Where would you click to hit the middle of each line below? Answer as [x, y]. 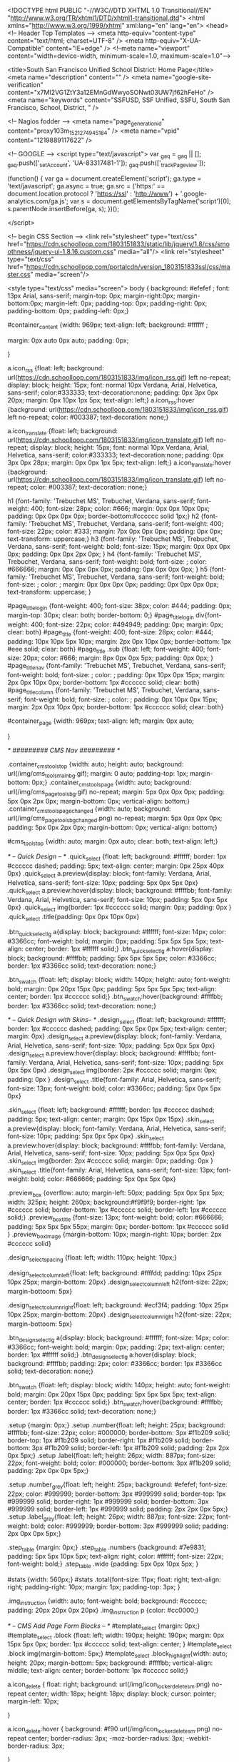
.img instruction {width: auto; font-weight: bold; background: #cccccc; [107, 1602]
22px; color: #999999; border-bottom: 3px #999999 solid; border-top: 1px [117, 1494]
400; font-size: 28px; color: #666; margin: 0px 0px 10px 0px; [121, 509]
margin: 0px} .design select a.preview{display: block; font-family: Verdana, [115, 1037]
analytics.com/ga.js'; [38, 201]
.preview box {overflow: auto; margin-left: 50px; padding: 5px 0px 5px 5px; [116, 1194]
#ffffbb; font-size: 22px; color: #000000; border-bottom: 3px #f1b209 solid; [119, 1433]
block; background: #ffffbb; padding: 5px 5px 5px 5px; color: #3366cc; [112, 958]
